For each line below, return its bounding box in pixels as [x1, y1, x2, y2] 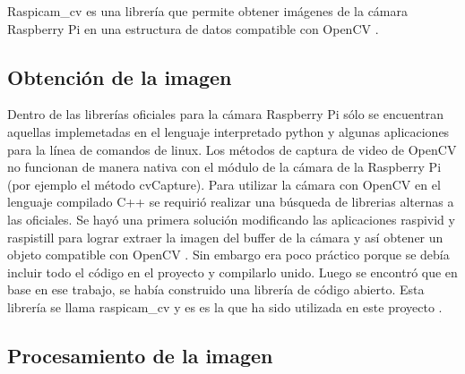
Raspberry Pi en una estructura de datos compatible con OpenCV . [7, 19, 379, 38]
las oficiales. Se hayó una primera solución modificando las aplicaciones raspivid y [7, 209, 455, 228]
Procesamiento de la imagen [7, 341, 273, 369]
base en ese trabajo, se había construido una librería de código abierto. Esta [7, 280, 425, 299]
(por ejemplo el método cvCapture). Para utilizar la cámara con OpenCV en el [7, 174, 441, 193]
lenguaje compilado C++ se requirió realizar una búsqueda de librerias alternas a [7, 192, 454, 211]
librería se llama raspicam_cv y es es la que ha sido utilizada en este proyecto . [7, 297, 443, 316]
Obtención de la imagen [7, 63, 232, 90]
